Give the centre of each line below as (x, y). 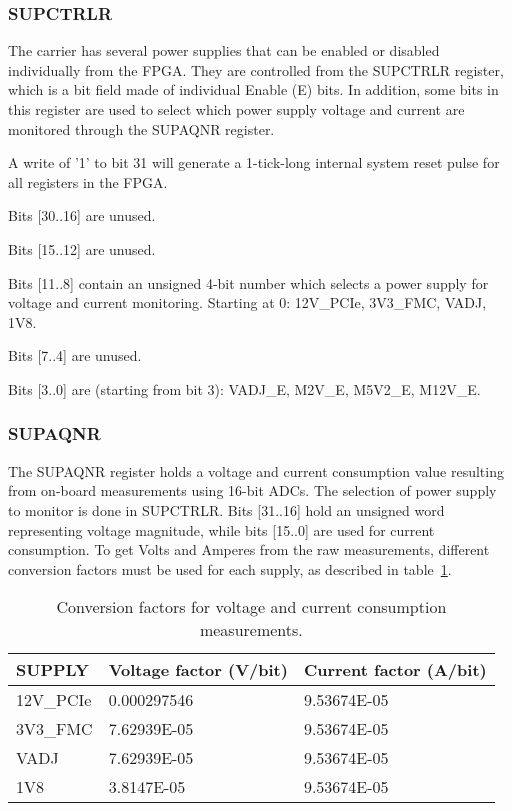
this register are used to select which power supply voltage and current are (236, 109)
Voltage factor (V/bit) (198, 670)
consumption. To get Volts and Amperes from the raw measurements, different (249, 549)
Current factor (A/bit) (395, 670)
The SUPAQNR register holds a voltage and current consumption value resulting (256, 470)
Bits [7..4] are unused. (75, 355)
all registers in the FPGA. (88, 181)
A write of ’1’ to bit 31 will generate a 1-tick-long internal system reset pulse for (254, 162)
